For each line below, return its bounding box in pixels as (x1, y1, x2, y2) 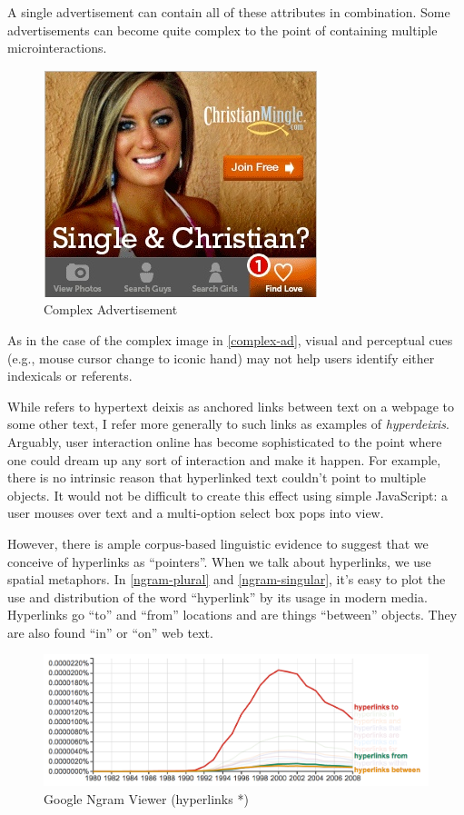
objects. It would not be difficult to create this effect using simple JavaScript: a (7, 485, 449, 504)
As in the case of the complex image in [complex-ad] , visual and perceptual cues (7, 330, 453, 349)
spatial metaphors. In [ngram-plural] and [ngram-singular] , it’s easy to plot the (7, 570, 446, 589)
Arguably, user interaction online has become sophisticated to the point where (7, 432, 442, 451)
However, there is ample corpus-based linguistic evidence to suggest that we (7, 533, 429, 552)
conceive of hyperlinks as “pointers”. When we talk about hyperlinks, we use (7, 552, 431, 571)
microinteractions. (7, 38, 107, 57)
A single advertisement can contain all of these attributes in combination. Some (7, 3, 450, 21)
